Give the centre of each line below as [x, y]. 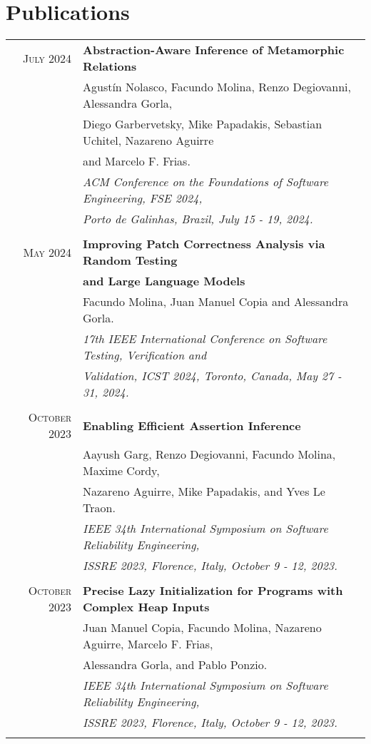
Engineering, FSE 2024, [143, 198]
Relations [110, 66]
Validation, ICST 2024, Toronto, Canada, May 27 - [212, 376]
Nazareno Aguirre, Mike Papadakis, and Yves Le [204, 491]
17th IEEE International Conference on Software [205, 339]
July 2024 [47, 58]
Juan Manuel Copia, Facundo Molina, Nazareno [202, 628]
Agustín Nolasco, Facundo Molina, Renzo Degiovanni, [217, 87]
